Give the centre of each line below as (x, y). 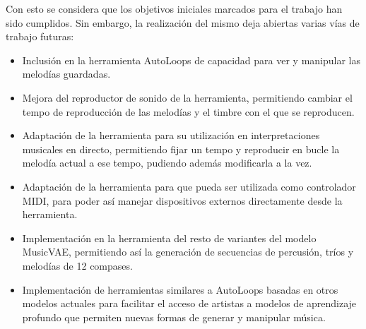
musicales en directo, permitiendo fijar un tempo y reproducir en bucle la (181, 149)
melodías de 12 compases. (77, 265)
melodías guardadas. (66, 74)
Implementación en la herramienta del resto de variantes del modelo (169, 238)
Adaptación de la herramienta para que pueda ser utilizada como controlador (189, 186)
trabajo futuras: (40, 36)
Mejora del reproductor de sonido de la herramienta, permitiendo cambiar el (187, 97)
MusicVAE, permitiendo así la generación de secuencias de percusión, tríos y (188, 252)
